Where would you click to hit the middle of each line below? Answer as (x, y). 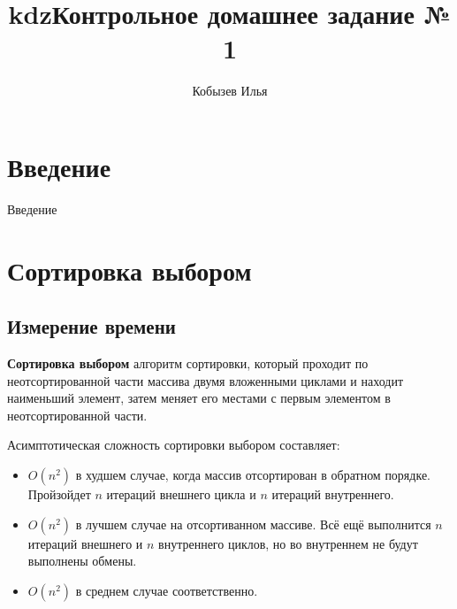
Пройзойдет (59, 493)
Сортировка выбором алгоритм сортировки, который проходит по (188, 363)
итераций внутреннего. (333, 493)
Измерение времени (91, 326)
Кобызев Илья (230, 91)
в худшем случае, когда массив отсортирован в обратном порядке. (253, 474)
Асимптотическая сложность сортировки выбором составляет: (174, 445)
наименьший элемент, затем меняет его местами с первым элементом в (199, 398)
